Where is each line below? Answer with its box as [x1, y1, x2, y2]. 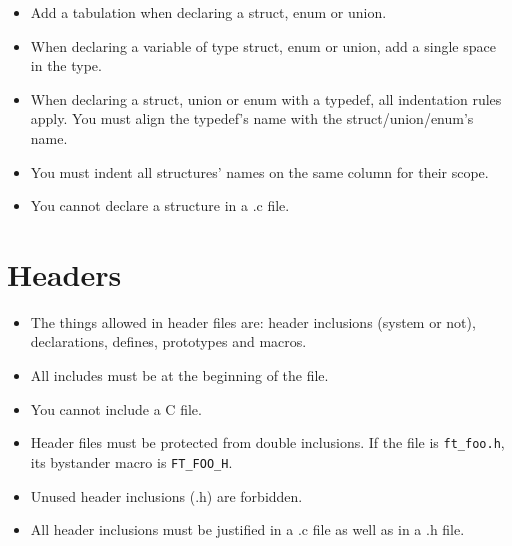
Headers [7, 253, 122, 294]
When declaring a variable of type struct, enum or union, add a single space [30, 35, 496, 56]
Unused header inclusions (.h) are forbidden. [30, 485, 303, 506]
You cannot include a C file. [30, 398, 202, 419]
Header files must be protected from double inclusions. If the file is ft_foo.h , [30, 432, 505, 453]
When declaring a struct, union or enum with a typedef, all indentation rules [30, 88, 502, 109]
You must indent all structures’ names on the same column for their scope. [30, 161, 489, 182]
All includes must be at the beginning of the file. [30, 365, 329, 386]
